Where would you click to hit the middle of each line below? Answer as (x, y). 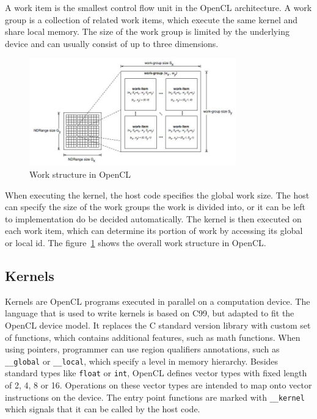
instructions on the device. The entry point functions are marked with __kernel (155, 397)
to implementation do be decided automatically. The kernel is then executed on (153, 218)
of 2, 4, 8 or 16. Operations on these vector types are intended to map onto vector (158, 385)
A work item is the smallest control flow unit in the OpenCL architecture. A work (158, 7)
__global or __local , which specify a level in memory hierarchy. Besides (142, 361)
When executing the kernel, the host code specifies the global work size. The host (157, 195)
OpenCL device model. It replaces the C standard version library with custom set (158, 325)
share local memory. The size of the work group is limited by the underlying (147, 31)
